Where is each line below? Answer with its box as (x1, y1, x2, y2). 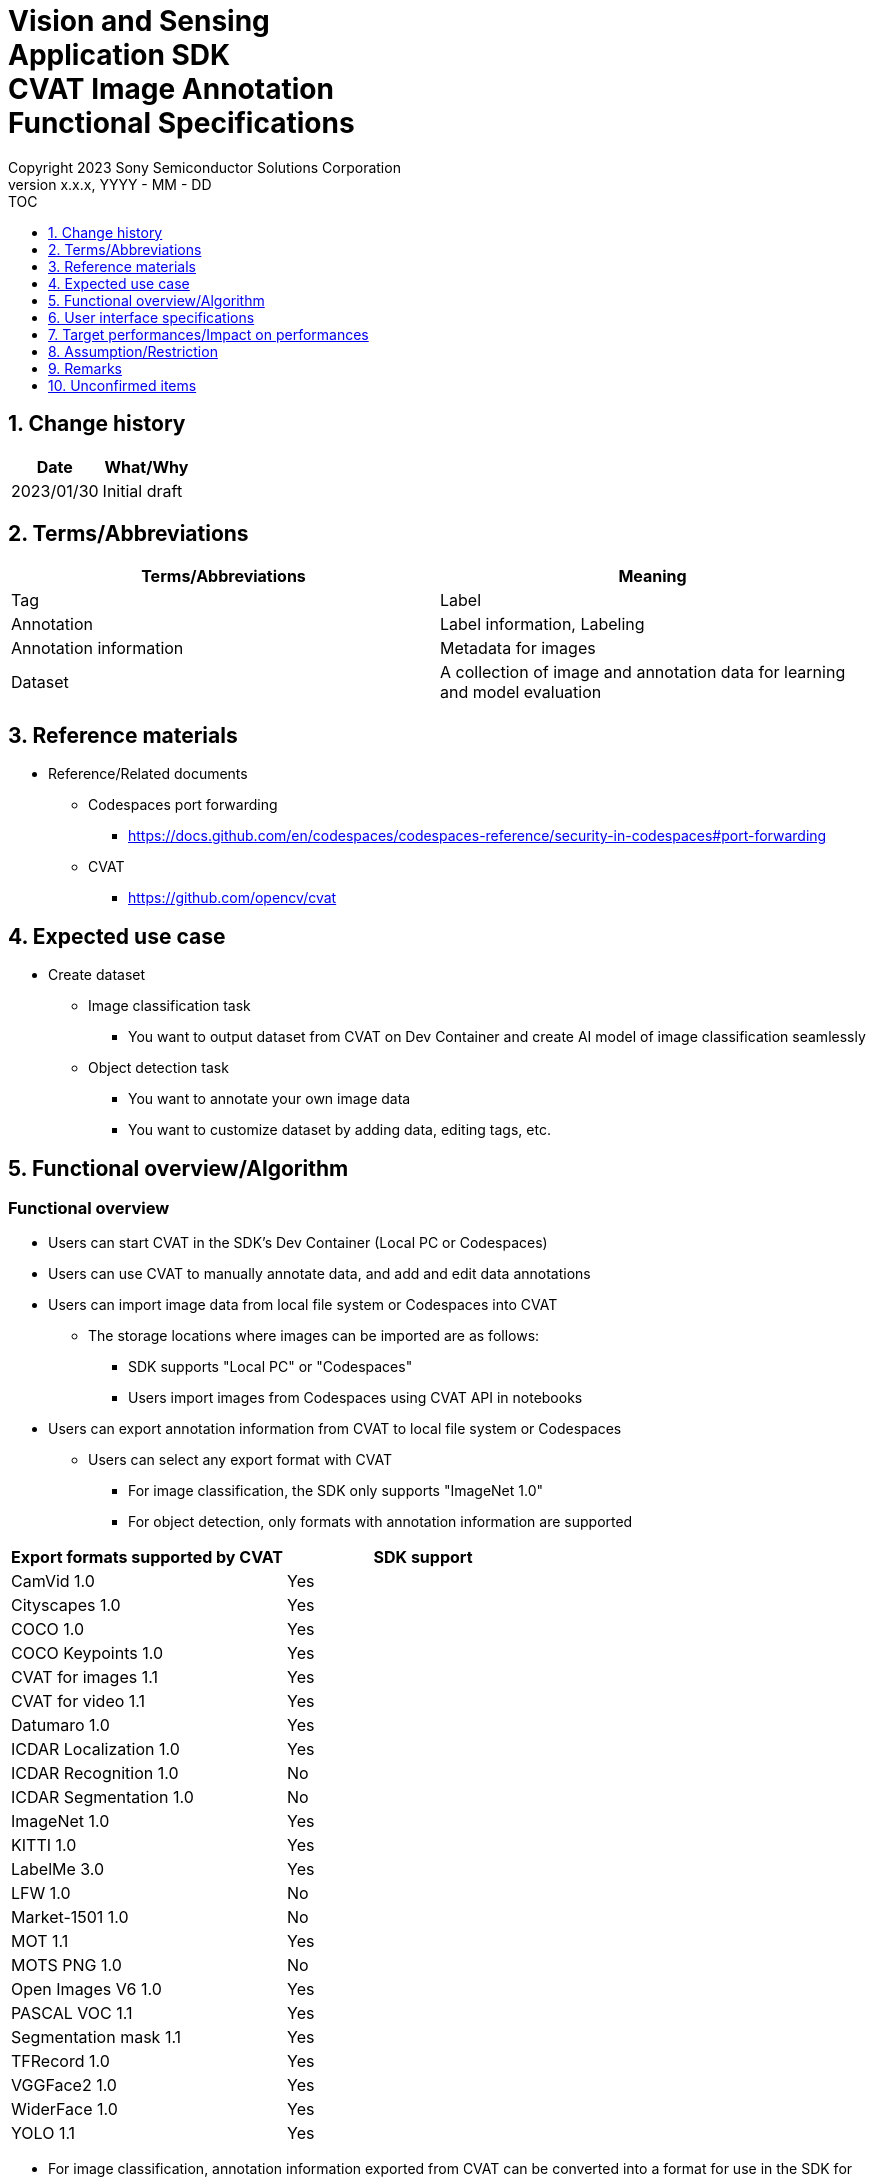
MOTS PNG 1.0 (11, 1955, 122, 1976)
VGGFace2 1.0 (11, 2075, 117, 2096)
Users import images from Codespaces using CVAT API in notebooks (128, 1389, 583, 1407)
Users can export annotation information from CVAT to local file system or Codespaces (48, 1420, 622, 1438)
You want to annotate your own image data (128, 1090, 411, 1108)
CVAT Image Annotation (8, 72, 334, 106)
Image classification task (88, 997, 251, 1015)
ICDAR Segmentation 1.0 (11, 1787, 194, 1808)
